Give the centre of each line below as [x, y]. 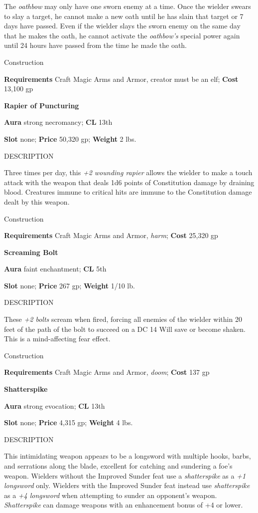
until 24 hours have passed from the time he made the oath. [96, 45]
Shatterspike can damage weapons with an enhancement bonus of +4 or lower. [124, 505]
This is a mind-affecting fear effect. [57, 339]
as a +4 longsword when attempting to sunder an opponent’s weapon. [111, 495]
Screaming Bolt [31, 252]
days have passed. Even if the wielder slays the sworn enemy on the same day [122, 26]
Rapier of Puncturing [42, 105]
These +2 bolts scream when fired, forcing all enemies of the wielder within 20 [123, 319]
